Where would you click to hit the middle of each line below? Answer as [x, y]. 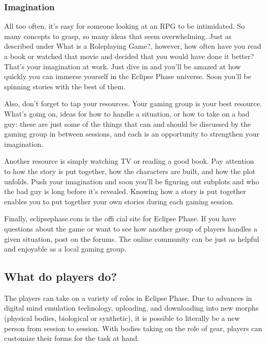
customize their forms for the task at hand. [72, 338]
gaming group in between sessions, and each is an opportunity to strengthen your [132, 134]
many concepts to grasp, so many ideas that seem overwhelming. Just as [118, 36]
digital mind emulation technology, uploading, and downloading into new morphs [131, 308]
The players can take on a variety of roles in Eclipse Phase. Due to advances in [128, 298]
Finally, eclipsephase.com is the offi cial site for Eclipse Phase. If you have [120, 218]
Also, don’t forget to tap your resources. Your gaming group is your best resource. [133, 103]
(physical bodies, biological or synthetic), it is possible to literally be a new [122, 318]
